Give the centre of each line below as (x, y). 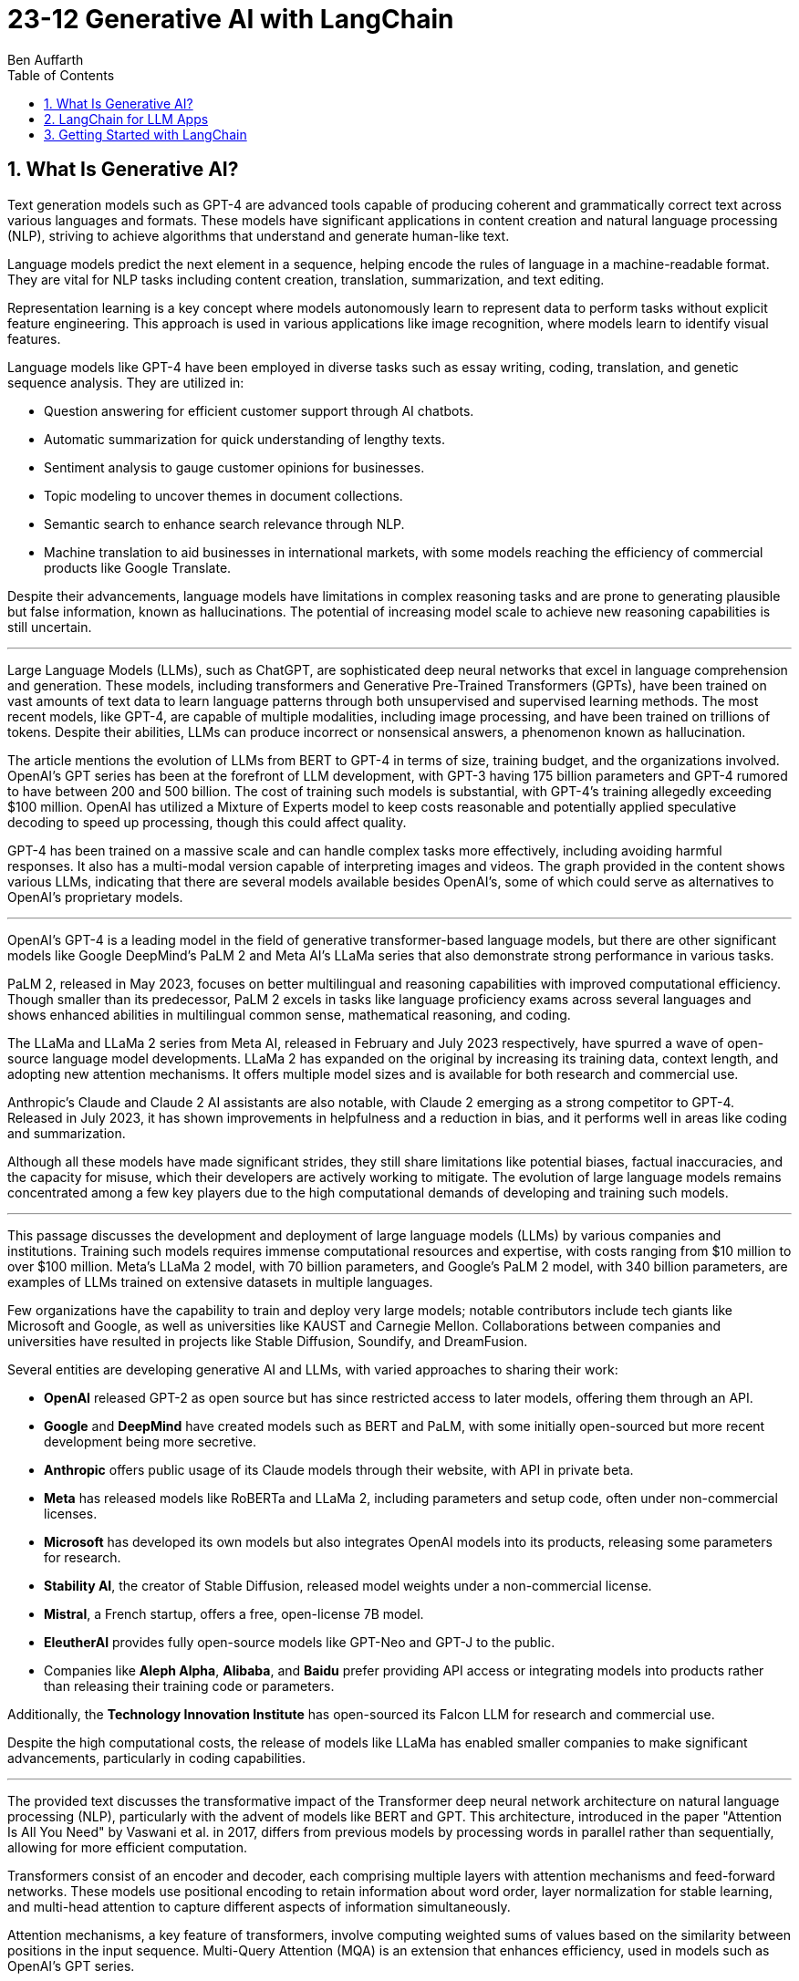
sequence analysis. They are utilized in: (126, 382)
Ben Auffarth (46, 59)
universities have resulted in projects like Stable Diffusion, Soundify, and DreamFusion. (268, 1341)
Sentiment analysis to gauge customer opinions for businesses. (234, 467)
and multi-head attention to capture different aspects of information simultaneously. (259, 1906)
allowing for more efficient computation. (127, 1847)
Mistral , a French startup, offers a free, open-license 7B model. (234, 1613)
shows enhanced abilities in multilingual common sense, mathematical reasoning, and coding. (289, 1014)
